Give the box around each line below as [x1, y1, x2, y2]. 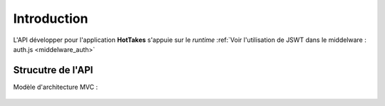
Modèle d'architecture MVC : [13, 83, 98, 91]
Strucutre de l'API [13, 64, 93, 76]
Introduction [13, 11, 88, 26]
